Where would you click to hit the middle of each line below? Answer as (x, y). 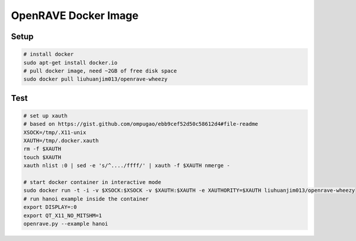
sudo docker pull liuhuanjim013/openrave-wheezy (96, 79)
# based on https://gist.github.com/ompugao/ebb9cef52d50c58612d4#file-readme (141, 124)
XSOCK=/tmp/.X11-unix (55, 132)
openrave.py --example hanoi (66, 223)
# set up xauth (45, 115)
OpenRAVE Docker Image (75, 15)
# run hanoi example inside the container (86, 199)
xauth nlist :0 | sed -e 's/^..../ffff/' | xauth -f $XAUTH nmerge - (127, 166)
